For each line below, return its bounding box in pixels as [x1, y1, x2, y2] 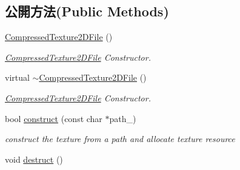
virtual [5, 71, 30, 84]
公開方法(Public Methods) [5, 2, 169, 21]
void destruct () [5, 152, 63, 165]
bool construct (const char [5, 112, 102, 124]
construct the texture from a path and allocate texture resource [5, 132, 235, 145]
